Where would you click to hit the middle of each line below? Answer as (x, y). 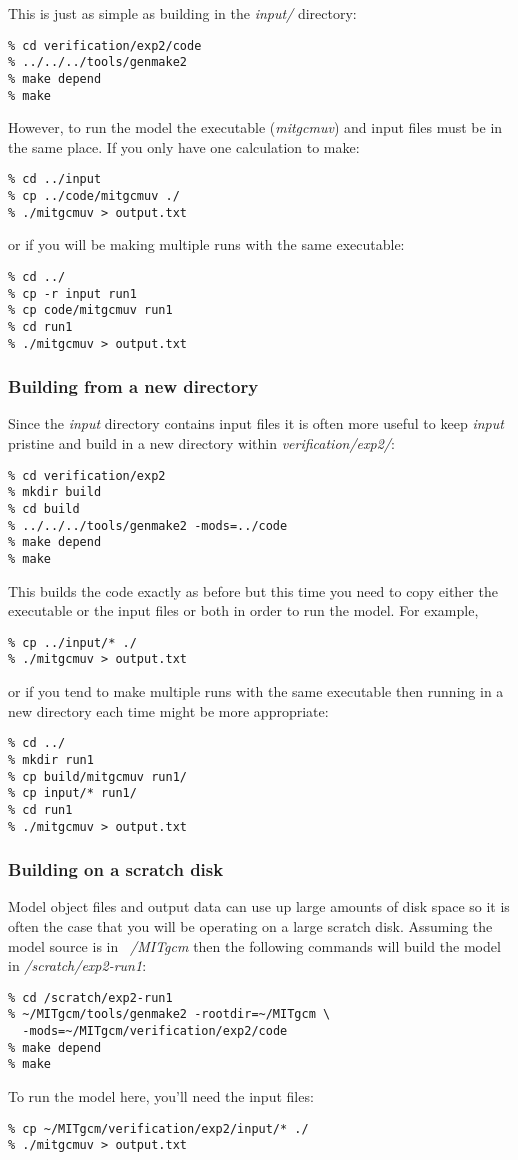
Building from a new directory (133, 386)
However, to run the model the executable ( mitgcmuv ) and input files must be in (255, 127)
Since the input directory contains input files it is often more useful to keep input (256, 423)
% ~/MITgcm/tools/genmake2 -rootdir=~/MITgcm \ (169, 1014)
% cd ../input (55, 179)
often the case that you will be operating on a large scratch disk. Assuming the (250, 926)
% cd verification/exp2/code (105, 45)
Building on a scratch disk (116, 869)
